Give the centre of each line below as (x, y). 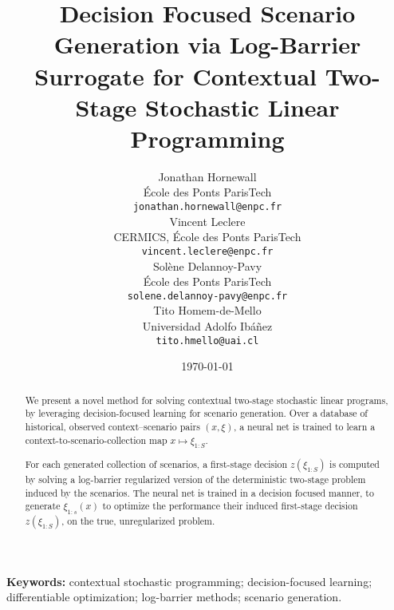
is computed (355, 463)
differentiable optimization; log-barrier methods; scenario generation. (174, 597)
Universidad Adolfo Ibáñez (207, 326)
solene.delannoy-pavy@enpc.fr (207, 296)
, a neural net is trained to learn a (304, 426)
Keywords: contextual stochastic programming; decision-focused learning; (189, 581)
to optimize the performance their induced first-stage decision (230, 506)
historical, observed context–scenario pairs (112, 426)
